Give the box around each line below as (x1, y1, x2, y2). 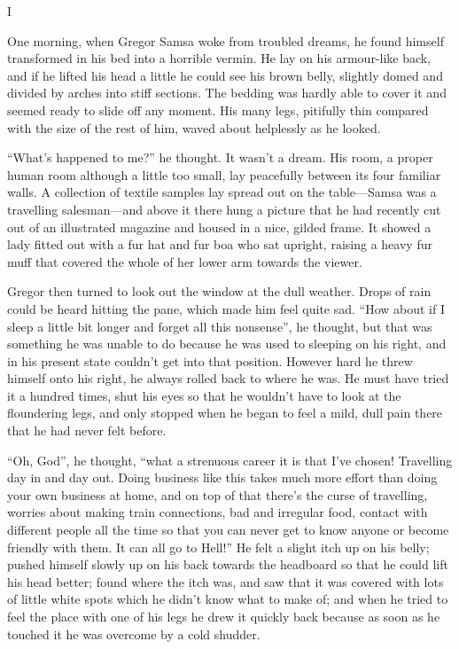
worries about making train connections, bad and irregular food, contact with (7, 503, 428, 521)
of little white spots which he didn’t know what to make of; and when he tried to (7, 590, 448, 608)
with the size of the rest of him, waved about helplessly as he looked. (7, 118, 381, 137)
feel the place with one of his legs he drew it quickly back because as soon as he (7, 607, 440, 625)
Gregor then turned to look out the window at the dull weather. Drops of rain (7, 282, 432, 301)
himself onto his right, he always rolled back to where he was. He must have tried (7, 369, 449, 387)
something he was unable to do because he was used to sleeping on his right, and (7, 334, 447, 353)
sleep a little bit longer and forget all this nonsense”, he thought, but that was (7, 317, 432, 335)
